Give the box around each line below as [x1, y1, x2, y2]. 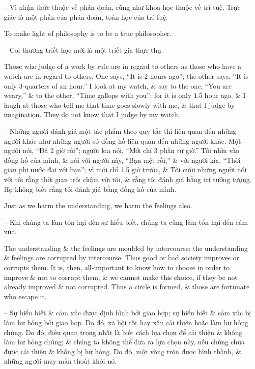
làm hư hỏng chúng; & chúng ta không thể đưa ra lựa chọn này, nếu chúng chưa [4, 337, 245, 347]
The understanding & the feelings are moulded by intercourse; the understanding [4, 243, 248, 253]
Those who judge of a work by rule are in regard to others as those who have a [4, 61, 242, 71]
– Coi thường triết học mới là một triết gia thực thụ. [4, 44, 163, 55]
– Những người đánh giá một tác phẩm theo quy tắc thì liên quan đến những [4, 125, 236, 136]
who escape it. [4, 291, 47, 301]
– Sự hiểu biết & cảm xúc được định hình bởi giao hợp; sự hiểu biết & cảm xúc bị [4, 307, 251, 318]
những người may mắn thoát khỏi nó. [4, 356, 117, 366]
